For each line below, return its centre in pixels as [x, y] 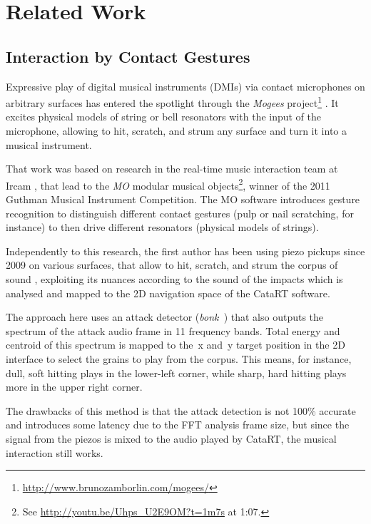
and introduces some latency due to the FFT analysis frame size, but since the [178, 425]
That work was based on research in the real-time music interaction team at [172, 169]
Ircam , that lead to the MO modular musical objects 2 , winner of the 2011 [168, 184]
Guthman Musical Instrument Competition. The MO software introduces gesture [183, 199]
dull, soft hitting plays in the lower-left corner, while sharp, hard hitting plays [176, 373]
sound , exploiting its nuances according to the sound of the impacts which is [174, 279]
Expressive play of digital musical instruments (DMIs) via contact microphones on [185, 86]
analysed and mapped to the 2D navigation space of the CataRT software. [168, 293]
